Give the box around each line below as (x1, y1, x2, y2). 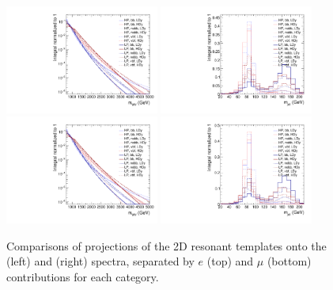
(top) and (206, 253, 254, 269)
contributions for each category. (6, 269, 159, 285)
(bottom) (267, 253, 312, 269)
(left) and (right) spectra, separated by (6, 253, 195, 269)
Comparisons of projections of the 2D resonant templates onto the (6, 237, 327, 254)
